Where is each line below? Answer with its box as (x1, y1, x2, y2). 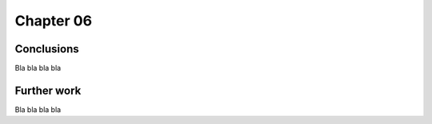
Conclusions (14, 42, 79, 56)
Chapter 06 (14, 12, 92, 29)
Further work (14, 83, 82, 97)
